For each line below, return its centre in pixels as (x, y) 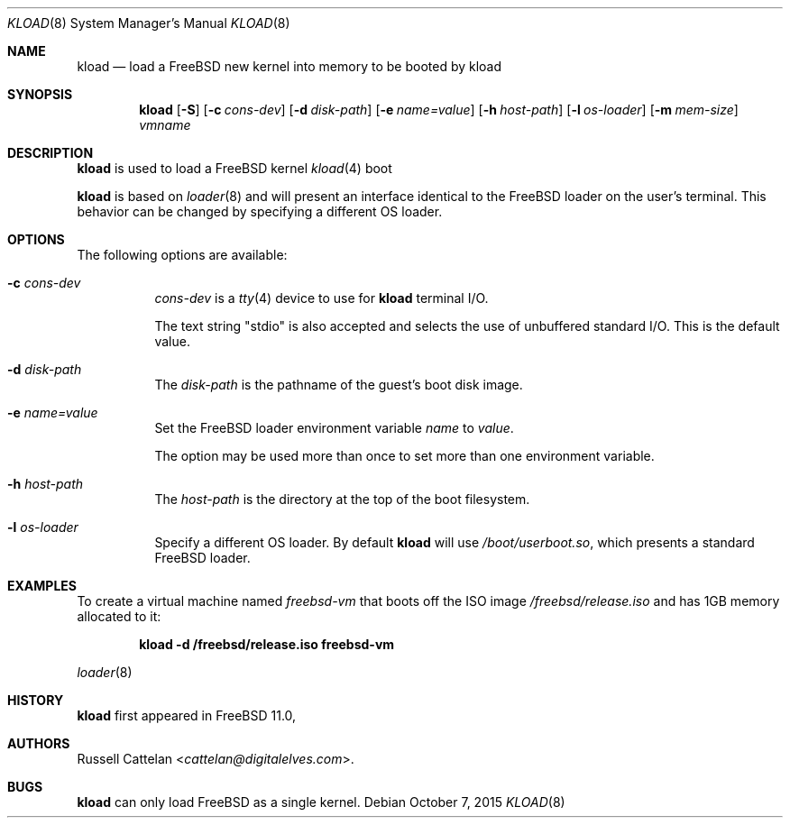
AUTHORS (39, 743)
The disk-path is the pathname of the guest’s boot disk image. (339, 385)
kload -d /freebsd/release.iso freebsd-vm (267, 644)
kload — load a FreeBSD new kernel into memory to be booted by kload (289, 66)
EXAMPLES (42, 586)
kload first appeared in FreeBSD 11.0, (187, 715)
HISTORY (36, 700)
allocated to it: (119, 616)
